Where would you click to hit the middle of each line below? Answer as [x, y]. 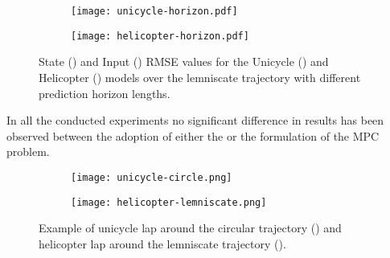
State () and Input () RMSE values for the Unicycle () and [184, 61]
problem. [28, 152]
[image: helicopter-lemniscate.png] [169, 202]
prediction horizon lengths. [105, 93]
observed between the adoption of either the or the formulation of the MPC [193, 135]
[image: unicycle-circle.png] [152, 177]
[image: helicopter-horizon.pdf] [160, 36]
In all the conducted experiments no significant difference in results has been [195, 120]
